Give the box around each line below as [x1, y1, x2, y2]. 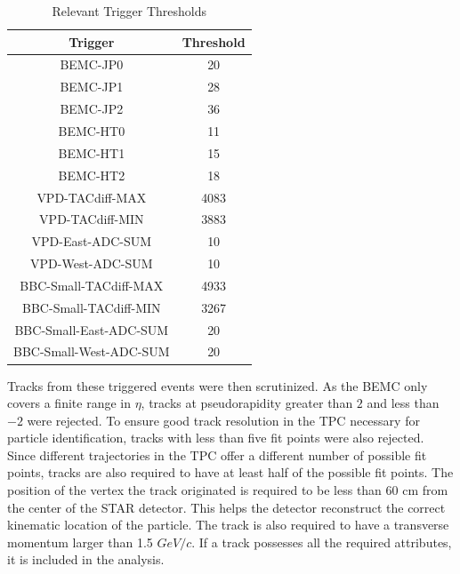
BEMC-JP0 [60, 55, 124, 74]
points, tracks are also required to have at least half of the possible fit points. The [7, 463, 454, 482]
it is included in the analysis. [7, 550, 165, 569]
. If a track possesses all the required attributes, [191, 532, 452, 551]
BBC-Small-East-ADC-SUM [14, 320, 169, 339]
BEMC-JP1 [60, 77, 124, 96]
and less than [367, 394, 440, 412]
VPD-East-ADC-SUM [31, 232, 152, 251]
